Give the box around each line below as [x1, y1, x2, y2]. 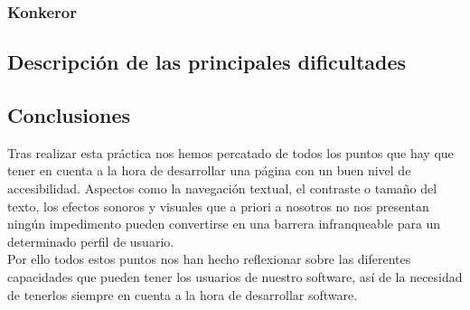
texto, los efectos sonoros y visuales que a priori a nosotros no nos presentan [7, 196, 429, 215]
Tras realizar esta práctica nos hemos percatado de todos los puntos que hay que [7, 143, 454, 162]
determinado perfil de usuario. [7, 231, 174, 250]
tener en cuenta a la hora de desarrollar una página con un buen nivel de [7, 161, 411, 180]
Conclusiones [7, 101, 131, 129]
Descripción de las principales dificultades [7, 48, 407, 76]
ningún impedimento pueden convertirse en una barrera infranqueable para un [7, 214, 441, 233]
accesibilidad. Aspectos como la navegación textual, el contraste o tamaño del [7, 179, 437, 198]
